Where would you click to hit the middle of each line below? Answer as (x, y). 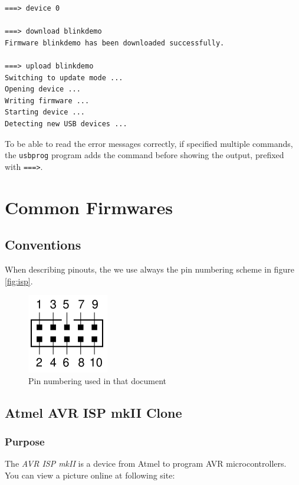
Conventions (43, 245)
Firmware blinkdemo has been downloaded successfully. (115, 43)
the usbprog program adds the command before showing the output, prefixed (144, 155)
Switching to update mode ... (64, 78)
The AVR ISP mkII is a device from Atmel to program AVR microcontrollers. (146, 463)
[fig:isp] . (19, 281)
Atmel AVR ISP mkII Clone (93, 412)
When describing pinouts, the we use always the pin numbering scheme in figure (149, 269)
